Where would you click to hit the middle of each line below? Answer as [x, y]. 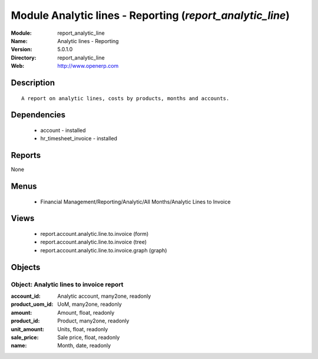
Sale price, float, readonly [89, 337]
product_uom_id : [32, 304]
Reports [26, 155]
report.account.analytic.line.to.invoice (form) [95, 234]
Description [33, 83]
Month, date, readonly [84, 345]
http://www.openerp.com [88, 66]
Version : [21, 50]
